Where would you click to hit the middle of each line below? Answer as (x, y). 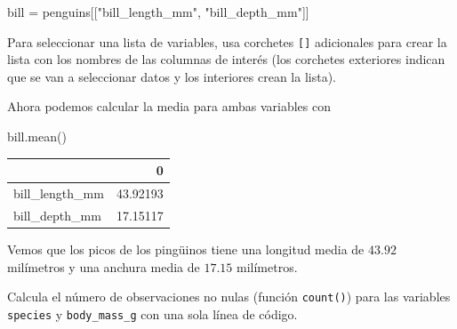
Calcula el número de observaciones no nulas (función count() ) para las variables (229, 297)
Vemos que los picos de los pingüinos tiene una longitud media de (186, 249)
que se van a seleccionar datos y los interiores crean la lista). (172, 76)
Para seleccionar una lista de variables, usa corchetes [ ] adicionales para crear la (227, 41)
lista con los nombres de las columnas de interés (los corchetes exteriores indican (226, 59)
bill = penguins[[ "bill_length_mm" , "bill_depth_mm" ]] (158, 12)
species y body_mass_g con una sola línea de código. (152, 313)
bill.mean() (37, 136)
